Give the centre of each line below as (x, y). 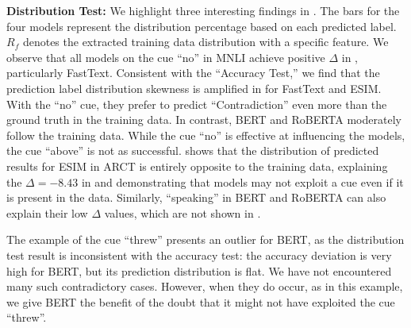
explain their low (47, 212)
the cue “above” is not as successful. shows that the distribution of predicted (193, 150)
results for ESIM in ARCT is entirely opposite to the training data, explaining (197, 166)
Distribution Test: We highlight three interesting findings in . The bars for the (203, 10)
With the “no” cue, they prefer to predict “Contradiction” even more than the (197, 104)
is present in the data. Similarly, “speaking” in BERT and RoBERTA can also (196, 197)
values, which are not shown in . (182, 212)
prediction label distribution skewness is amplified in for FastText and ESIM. (194, 88)
